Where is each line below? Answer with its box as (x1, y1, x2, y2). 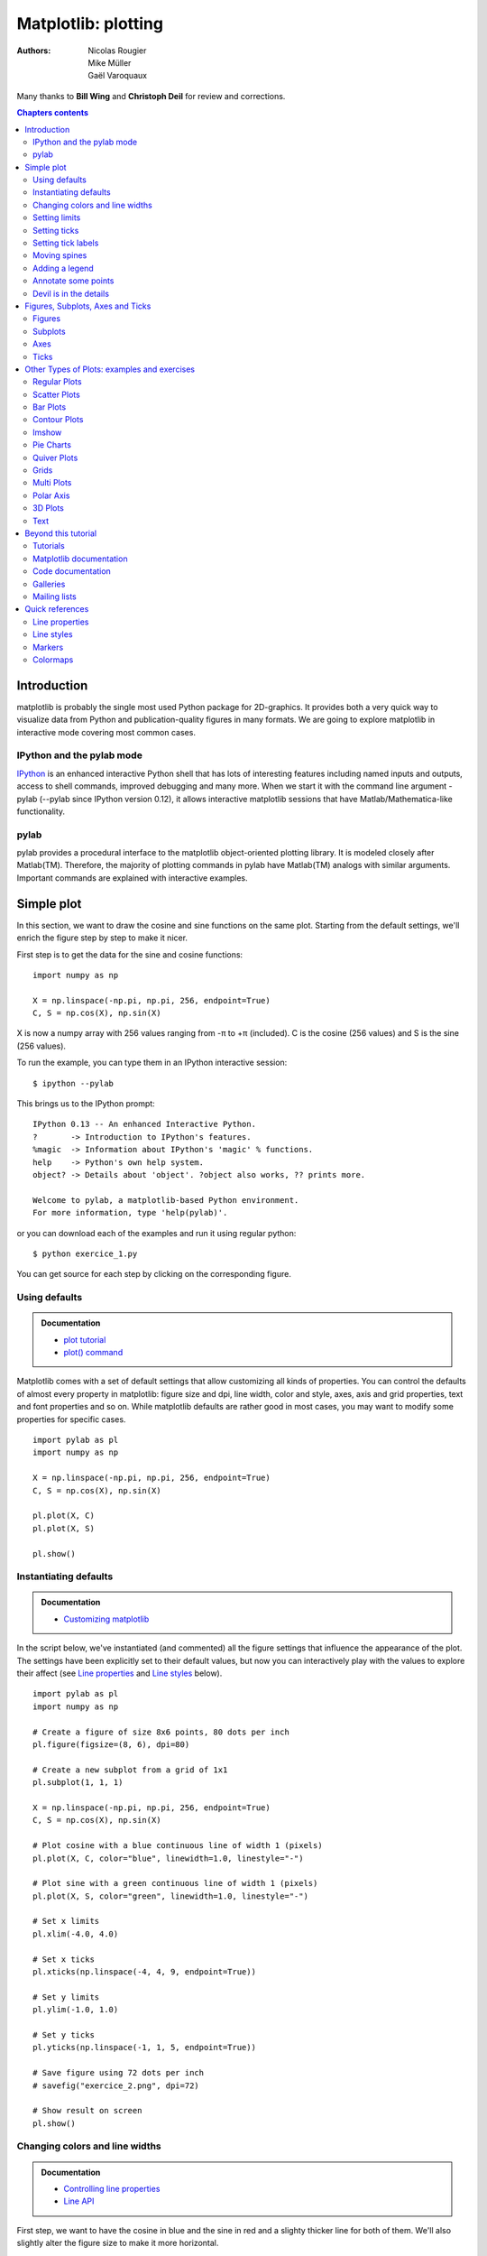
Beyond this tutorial (24, 528, 97, 539)
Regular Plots (32, 376, 82, 387)
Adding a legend (32, 263, 94, 273)
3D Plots (32, 503, 65, 513)
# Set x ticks (32, 1954, 95, 1965)
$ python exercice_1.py (32, 1248, 138, 1259)
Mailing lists (32, 591, 77, 602)
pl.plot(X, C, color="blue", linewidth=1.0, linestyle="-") (32, 1853, 304, 1863)
